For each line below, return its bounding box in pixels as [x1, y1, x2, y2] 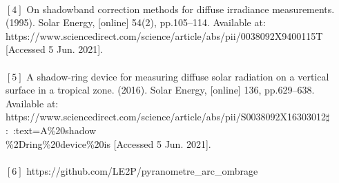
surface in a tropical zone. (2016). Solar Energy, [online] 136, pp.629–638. [6, 83, 315, 97]
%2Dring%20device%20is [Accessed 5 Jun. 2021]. [6, 136, 211, 151]
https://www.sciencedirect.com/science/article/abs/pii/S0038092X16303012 [6, 109, 326, 124]
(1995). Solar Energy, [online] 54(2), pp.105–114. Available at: [6, 15, 266, 30]
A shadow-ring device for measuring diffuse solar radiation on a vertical [26, 69, 329, 83]
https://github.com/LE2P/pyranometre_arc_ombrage [26, 163, 258, 177]
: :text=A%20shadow [6, 122, 97, 137]
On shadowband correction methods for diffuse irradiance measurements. [26, 1, 335, 16]
